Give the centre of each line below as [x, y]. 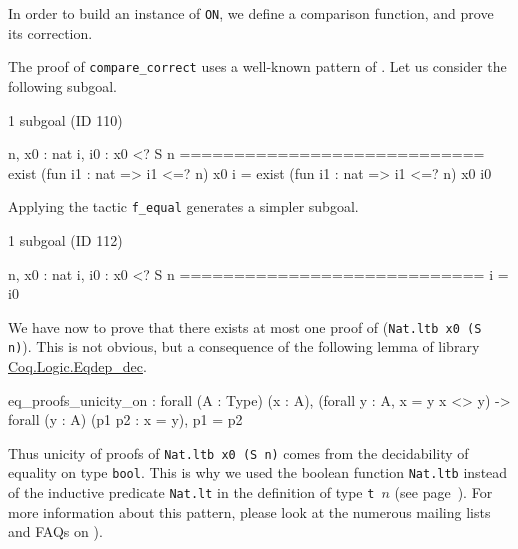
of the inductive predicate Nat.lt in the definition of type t [191, 492]
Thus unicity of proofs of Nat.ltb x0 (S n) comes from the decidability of [238, 452]
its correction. [50, 32]
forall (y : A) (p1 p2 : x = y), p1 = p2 [125, 419]
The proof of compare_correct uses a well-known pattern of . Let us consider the [257, 66]
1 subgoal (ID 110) [65, 119]
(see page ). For [443, 492]
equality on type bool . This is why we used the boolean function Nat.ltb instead [258, 472]
